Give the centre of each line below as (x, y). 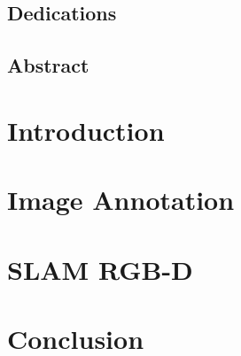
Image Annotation (121, 200)
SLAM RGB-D (100, 269)
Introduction (86, 130)
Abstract (48, 65)
